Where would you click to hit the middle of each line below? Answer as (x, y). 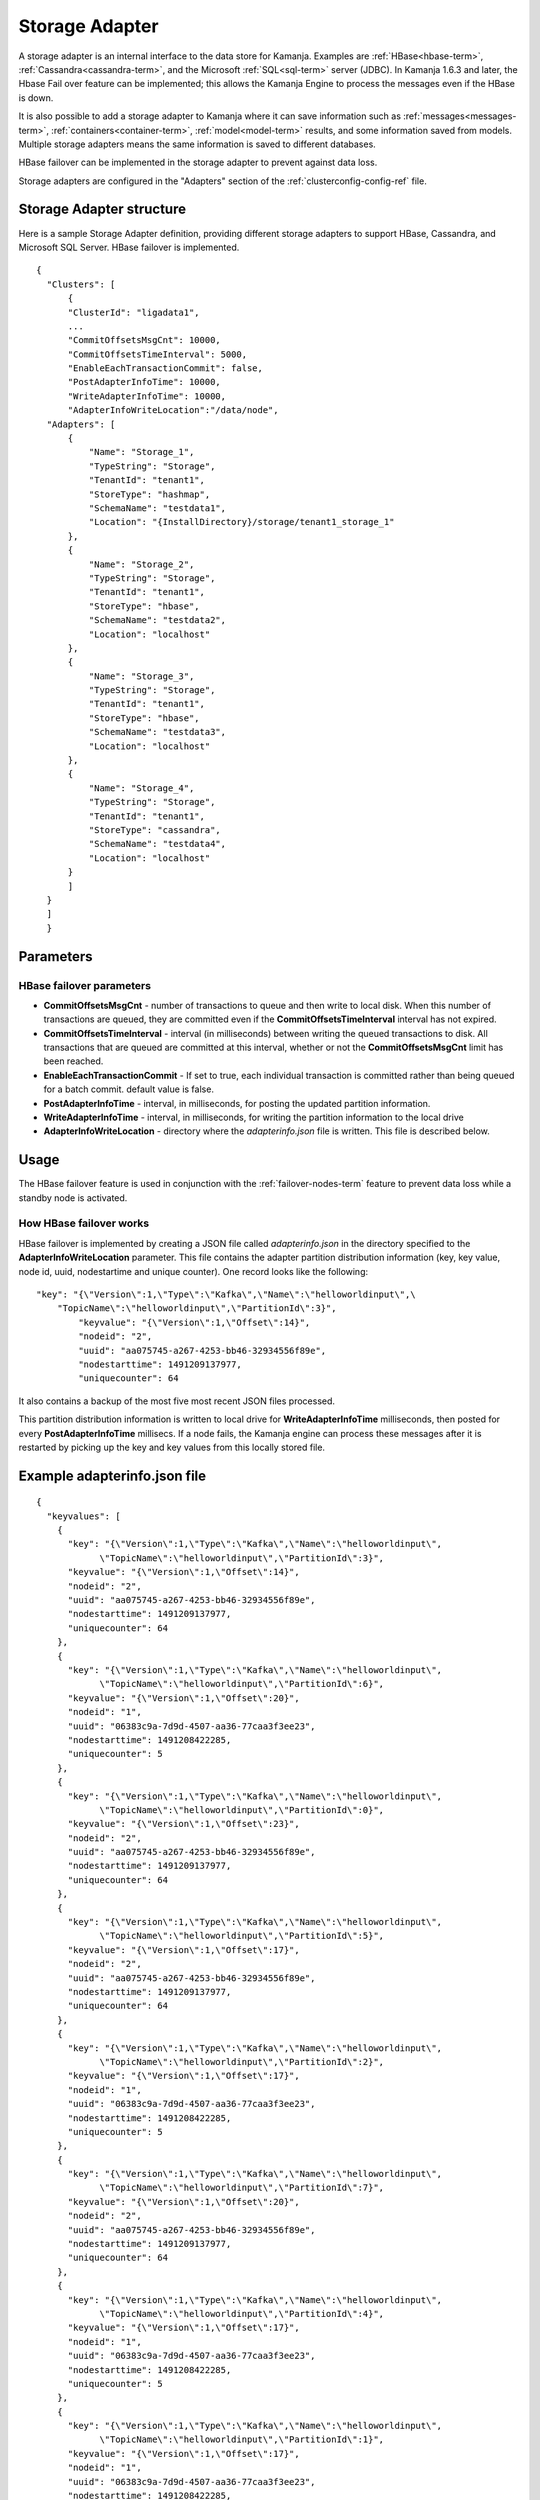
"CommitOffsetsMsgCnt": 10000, (144, 340)
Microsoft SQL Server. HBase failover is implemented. (129, 247)
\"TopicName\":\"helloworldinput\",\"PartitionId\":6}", (242, 1684)
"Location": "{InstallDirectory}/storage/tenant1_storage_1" (241, 522)
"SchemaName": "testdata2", (157, 620)
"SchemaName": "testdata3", (157, 732)
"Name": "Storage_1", (141, 452)
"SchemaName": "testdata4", (157, 844)
